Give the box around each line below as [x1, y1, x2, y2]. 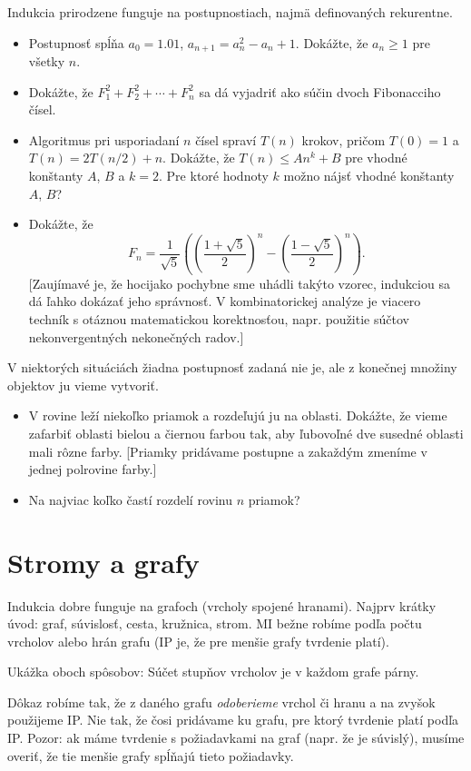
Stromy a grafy [7, 543, 200, 580]
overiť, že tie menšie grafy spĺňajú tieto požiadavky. [7, 746, 294, 765]
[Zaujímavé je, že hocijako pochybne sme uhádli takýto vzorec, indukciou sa [28, 273, 450, 292]
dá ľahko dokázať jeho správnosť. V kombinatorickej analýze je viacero [28, 292, 421, 311]
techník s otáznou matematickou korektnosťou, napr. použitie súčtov [28, 310, 409, 329]
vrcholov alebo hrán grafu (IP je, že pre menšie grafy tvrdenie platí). [7, 631, 389, 650]
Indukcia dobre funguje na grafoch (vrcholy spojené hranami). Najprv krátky [7, 596, 437, 615]
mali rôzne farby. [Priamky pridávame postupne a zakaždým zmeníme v [28, 441, 427, 460]
